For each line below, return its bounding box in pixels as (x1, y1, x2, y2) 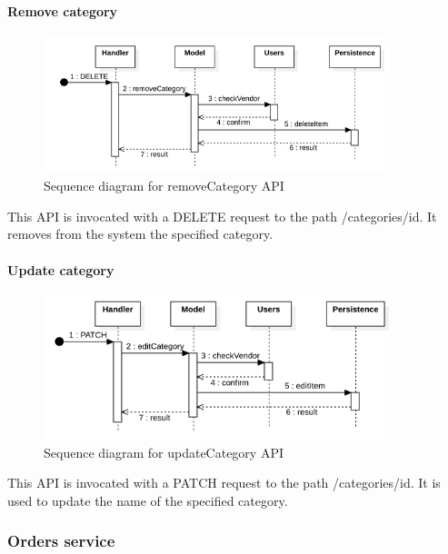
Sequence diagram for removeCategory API (44, 176, 284, 195)
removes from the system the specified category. (7, 224, 274, 243)
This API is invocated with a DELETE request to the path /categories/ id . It (7, 206, 437, 225)
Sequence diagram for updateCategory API (44, 442, 284, 461)
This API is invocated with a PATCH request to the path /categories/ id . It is (7, 473, 441, 492)
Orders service (7, 529, 115, 552)
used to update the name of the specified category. (7, 490, 288, 509)
